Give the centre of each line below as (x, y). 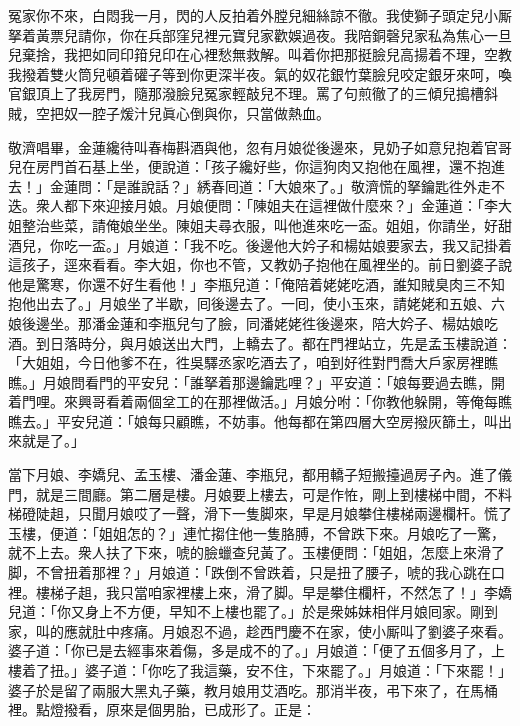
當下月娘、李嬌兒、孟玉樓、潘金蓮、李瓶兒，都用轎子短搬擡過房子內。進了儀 (260, 474)
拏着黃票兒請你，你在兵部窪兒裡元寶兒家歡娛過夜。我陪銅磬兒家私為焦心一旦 (260, 34)
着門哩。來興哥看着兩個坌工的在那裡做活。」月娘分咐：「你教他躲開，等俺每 (253, 401)
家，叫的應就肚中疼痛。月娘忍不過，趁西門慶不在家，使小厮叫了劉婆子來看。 (260, 630)
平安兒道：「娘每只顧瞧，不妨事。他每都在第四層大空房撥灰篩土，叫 (277, 420)
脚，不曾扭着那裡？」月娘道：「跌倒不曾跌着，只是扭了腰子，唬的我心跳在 (249, 572)
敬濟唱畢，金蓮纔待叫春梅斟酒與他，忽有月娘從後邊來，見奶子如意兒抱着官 (253, 146)
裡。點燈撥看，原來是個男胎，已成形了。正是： (162, 709)
